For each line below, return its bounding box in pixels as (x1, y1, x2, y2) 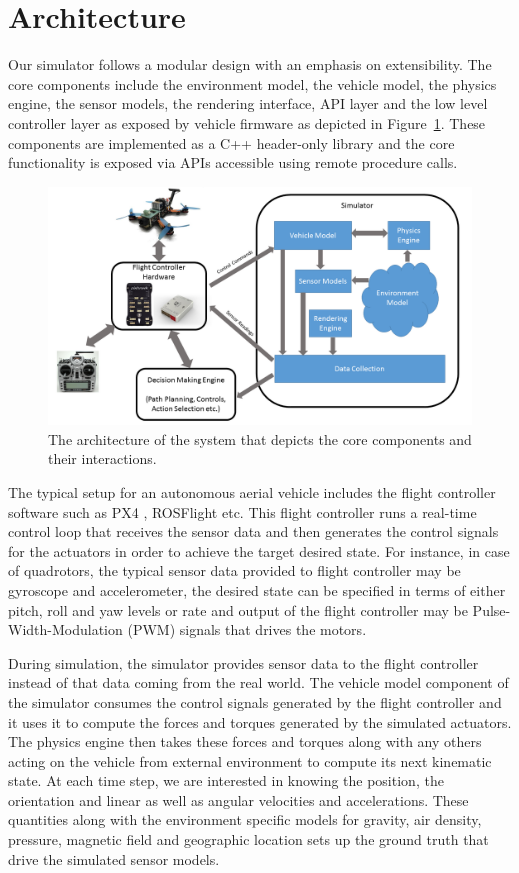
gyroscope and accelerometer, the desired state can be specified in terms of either (8, 579, 506, 600)
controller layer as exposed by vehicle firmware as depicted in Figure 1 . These (8, 112, 486, 133)
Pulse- (472, 599, 511, 620)
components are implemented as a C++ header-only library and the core (8, 132, 455, 153)
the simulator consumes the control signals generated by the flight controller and (8, 691, 502, 712)
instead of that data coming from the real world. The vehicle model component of (8, 672, 509, 693)
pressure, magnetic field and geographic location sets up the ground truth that (8, 829, 489, 850)
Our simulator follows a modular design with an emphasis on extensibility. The (8, 54, 492, 75)
